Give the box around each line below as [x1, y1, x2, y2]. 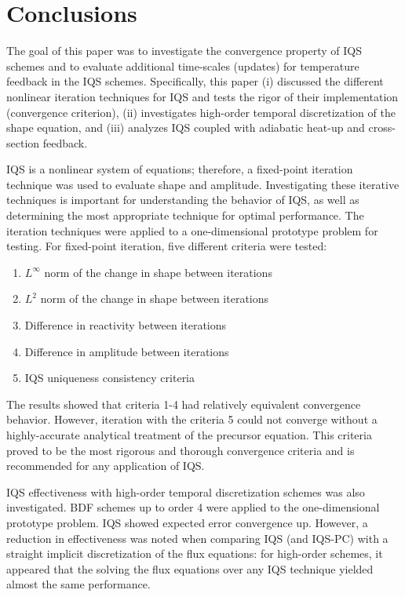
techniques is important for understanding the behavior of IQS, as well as [6, 191, 359, 208]
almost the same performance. [6, 576, 151, 592]
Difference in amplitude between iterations [24, 343, 229, 359]
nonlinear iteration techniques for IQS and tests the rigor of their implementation [6, 88, 399, 104]
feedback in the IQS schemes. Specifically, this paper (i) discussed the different [6, 73, 384, 89]
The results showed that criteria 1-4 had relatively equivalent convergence [6, 395, 361, 412]
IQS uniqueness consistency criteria [24, 369, 195, 386]
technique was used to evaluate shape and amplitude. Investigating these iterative [6, 176, 400, 192]
